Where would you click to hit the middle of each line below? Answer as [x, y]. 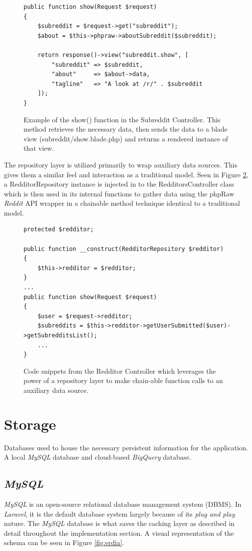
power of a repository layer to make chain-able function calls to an [123, 380]
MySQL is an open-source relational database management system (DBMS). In [123, 504]
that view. [39, 148]
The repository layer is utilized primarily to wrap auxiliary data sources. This [121, 164]
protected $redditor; [59, 230]
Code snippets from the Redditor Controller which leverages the [120, 371]
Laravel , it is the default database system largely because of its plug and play [120, 513]
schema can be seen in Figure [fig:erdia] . [64, 542]
